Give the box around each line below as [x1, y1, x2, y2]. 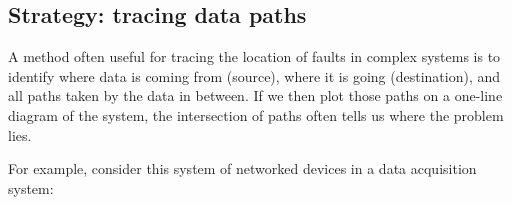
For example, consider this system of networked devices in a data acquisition [8, 158, 477, 179]
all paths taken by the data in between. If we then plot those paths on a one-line [8, 85, 503, 106]
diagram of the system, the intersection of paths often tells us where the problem [8, 104, 504, 125]
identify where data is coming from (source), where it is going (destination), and [8, 65, 501, 86]
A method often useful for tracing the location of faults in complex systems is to [8, 46, 501, 67]
